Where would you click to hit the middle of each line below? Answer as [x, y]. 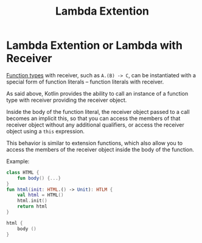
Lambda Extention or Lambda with [94, 45]
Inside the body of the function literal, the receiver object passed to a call [98, 111]
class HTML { [23, 172]
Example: [18, 161]
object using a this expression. [46, 131]
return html [32, 206]
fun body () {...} [39, 178]
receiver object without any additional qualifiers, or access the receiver [95, 125]
